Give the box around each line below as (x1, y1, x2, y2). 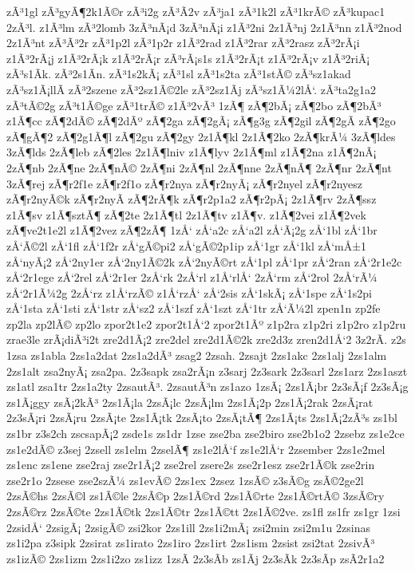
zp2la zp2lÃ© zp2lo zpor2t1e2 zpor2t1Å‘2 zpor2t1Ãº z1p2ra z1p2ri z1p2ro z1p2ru (6, 315, 406, 332)
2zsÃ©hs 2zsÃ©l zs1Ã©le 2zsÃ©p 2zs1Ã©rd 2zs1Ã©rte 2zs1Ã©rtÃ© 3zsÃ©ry (6, 487, 385, 504)
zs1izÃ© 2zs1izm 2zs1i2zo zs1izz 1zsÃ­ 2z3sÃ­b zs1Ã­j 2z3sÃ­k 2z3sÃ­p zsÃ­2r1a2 (6, 550, 385, 566)
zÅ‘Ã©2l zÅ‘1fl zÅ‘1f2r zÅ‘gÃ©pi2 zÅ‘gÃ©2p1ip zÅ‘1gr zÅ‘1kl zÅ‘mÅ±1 (6, 237, 367, 254)
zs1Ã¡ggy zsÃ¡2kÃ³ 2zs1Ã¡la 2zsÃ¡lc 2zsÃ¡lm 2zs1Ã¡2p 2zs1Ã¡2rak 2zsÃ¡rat (6, 393, 373, 410)
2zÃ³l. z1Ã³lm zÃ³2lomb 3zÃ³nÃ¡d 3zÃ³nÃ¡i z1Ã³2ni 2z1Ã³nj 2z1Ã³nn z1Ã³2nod (6, 18, 402, 35)
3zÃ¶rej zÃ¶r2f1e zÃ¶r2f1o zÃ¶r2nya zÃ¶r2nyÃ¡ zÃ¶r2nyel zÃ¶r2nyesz (6, 175, 362, 191)
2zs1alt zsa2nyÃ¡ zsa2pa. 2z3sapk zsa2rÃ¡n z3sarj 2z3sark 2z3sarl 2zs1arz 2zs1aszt (6, 362, 408, 379)
